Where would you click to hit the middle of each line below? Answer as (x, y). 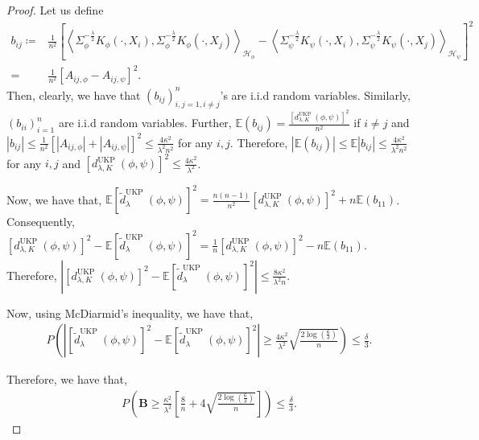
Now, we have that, (54, 199)
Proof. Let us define (55, 10)
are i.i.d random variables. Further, (145, 123)
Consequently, (41, 222)
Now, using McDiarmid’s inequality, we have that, (130, 313)
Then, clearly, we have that (74, 95)
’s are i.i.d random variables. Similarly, (315, 95)
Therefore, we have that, (67, 379)
